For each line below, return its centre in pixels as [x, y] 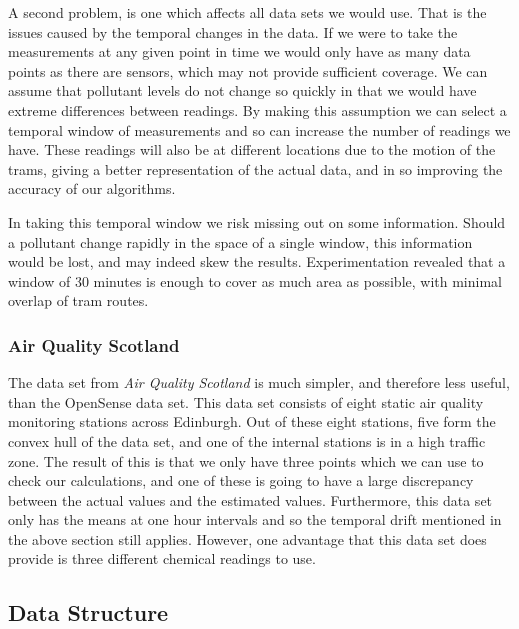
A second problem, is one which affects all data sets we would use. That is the [247, 12]
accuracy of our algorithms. [92, 188]
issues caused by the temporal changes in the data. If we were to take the [233, 31]
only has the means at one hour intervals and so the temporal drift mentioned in [255, 519]
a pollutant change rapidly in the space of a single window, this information [240, 241]
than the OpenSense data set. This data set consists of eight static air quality [246, 401]
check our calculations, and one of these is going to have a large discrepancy [241, 480]
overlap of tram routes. [78, 300]
